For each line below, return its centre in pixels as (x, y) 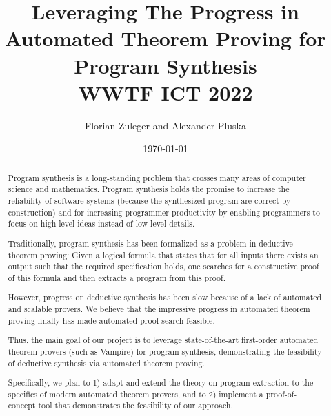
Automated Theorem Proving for (165, 38)
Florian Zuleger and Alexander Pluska (165, 125)
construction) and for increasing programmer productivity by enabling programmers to (164, 212)
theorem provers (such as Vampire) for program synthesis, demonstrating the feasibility (165, 351)
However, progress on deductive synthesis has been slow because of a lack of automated (165, 297)
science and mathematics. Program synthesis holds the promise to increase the (149, 189)
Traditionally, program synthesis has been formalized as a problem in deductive (150, 243)
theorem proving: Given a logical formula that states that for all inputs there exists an (163, 254)
